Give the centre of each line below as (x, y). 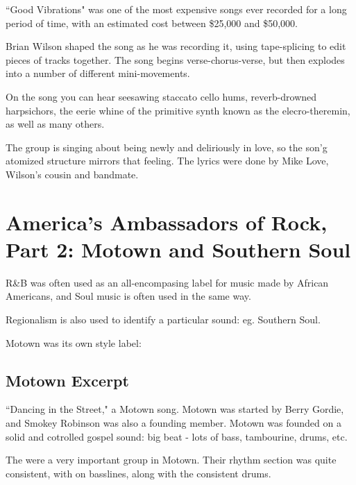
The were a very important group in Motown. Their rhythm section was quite (171, 460)
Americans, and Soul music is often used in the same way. (128, 296)
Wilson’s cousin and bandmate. (72, 174)
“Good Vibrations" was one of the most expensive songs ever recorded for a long (176, 9)
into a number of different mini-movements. (98, 73)
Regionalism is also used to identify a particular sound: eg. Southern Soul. (163, 320)
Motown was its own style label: (74, 342)
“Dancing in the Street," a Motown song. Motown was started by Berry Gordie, (175, 409)
